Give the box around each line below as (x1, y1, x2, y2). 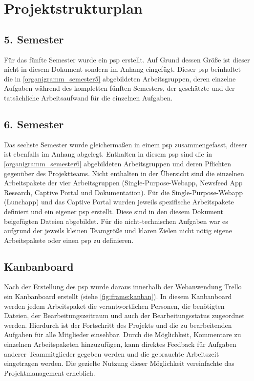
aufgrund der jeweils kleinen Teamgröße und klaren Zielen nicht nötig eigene (4, 225, 232, 236)
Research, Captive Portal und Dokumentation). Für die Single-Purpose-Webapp (4, 187, 243, 197)
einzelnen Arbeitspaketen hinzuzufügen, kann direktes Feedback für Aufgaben (4, 339, 236, 349)
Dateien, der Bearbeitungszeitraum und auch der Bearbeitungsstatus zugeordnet (4, 310, 245, 321)
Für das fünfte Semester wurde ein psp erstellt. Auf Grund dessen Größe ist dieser (4, 54, 250, 64)
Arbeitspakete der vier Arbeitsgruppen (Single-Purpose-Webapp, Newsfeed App (4, 178, 243, 188)
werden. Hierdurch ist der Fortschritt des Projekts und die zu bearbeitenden (4, 320, 232, 330)
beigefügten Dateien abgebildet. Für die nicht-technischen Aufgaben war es (4, 216, 228, 226)
